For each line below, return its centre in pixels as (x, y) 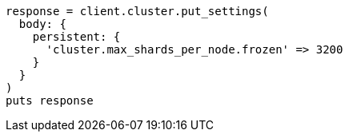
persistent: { (76, 37)
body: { (42, 24)
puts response (50, 101)
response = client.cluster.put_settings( (137, 11)
